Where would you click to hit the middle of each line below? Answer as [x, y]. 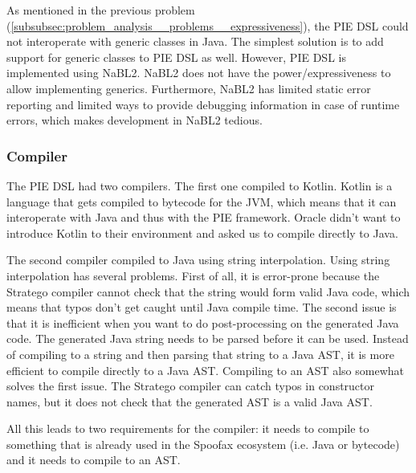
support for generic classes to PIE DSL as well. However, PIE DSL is [176, 57]
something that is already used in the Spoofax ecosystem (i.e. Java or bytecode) [203, 444]
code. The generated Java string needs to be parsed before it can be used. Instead [208, 338]
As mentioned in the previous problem [101, 10]
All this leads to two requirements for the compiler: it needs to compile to [188, 428]
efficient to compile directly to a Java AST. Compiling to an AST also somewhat [205, 370]
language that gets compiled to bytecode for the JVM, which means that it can [202, 201]
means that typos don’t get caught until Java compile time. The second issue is [202, 307]
